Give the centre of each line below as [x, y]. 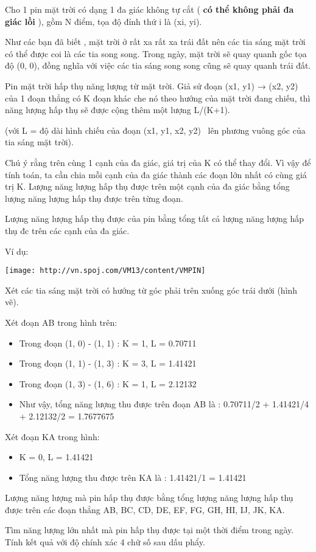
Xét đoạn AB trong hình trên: [61, 322]
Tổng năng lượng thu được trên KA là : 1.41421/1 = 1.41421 [133, 477]
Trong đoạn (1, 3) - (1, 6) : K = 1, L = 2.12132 [108, 383]
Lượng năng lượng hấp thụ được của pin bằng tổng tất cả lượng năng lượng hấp [155, 219]
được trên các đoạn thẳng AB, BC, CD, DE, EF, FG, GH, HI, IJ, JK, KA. [145, 509]
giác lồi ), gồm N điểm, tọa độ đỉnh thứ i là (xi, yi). [104, 21]
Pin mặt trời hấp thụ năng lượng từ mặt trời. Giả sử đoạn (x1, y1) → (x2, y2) [152, 85]
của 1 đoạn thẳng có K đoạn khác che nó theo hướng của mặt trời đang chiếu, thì [158, 98]
